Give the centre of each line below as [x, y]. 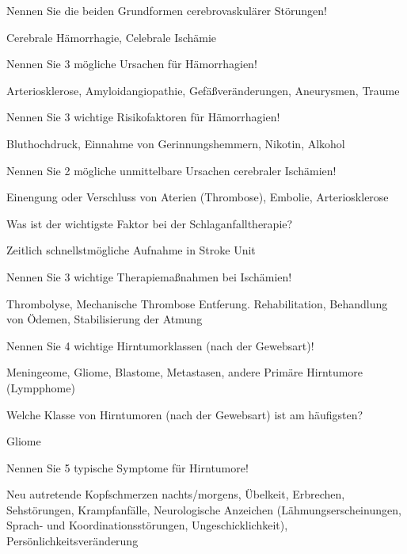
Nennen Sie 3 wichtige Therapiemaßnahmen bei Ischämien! [149, 276]
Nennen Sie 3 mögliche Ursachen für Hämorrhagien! [132, 64]
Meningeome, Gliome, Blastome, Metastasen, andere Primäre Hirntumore [185, 372]
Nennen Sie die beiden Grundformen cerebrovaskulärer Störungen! [167, 10]
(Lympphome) [41, 387]
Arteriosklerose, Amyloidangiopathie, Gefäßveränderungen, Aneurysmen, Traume [203, 90]
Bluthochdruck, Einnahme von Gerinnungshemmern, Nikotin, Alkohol [176, 143]
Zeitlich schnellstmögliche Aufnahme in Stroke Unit [131, 250]
